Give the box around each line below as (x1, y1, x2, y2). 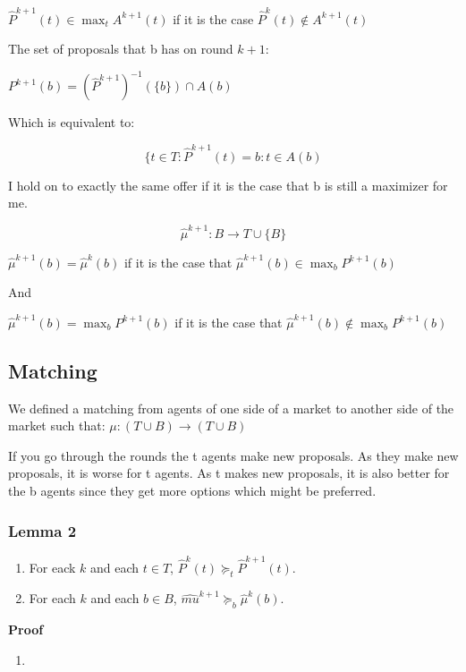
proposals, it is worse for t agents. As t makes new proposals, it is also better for (8, 464, 450, 482)
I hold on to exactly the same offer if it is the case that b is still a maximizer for (8, 175, 448, 194)
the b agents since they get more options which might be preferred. (8, 481, 377, 499)
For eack (29, 557, 76, 576)
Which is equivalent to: (8, 113, 135, 132)
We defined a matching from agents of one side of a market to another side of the (8, 398, 454, 417)
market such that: (8, 416, 106, 435)
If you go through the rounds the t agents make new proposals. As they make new (8, 446, 459, 464)
